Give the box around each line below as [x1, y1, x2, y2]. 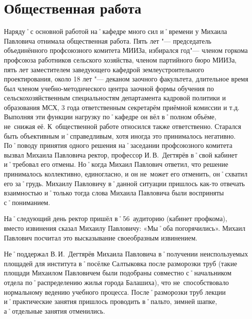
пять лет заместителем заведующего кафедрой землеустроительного [4, 64, 204, 74]
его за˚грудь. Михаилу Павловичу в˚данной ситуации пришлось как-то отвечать [4, 178, 245, 188]
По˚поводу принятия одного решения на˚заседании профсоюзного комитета [4, 140, 233, 150]
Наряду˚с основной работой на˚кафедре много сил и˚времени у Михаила [4, 26, 227, 36]
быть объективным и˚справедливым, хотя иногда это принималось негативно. [4, 130, 236, 141]
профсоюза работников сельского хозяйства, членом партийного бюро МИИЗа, [4, 54, 237, 64]
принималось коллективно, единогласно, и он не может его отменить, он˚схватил [4, 169, 248, 179]
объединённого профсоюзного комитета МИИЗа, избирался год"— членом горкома [4, 45, 248, 55]
